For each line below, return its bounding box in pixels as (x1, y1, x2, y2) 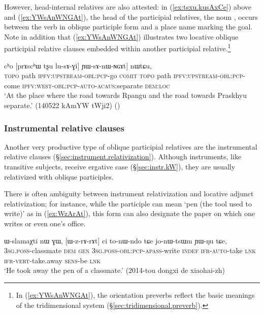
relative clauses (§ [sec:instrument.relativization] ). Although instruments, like (4, 151, 242, 162)
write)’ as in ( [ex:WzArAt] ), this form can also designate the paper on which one (4, 208, 255, 219)
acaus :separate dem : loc (97, 80, 170, 90)
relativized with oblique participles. (4, 171, 114, 182)
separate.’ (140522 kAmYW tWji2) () (4, 100, 120, 110)
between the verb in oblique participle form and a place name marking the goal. (4, 21, 253, 32)
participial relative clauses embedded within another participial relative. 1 (4, 42, 231, 54)
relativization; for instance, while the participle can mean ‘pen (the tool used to (4, 198, 252, 208)
